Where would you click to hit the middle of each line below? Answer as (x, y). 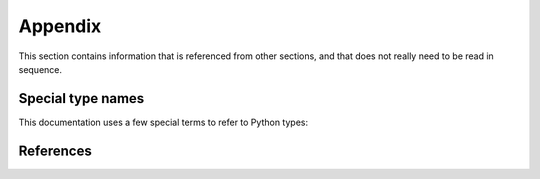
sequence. (40, 69)
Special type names (81, 98)
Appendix (60, 26)
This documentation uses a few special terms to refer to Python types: (163, 122)
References (55, 150)
